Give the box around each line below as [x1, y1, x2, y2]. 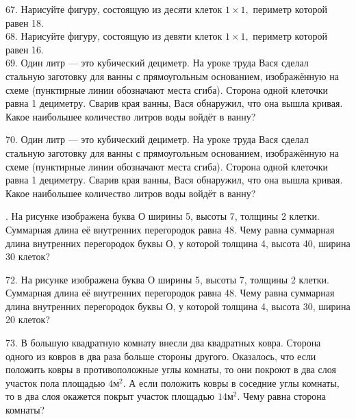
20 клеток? [5, 312, 51, 327]
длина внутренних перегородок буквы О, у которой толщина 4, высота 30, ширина [5, 299, 351, 313]
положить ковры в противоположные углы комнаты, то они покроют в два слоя [5, 362, 336, 377]
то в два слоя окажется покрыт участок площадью [5, 389, 215, 403]
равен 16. [5, 42, 44, 56]
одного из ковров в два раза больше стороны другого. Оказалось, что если [5, 348, 316, 363]
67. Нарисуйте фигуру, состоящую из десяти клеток [5, 2, 222, 16]
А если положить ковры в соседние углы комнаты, [129, 375, 340, 390]
